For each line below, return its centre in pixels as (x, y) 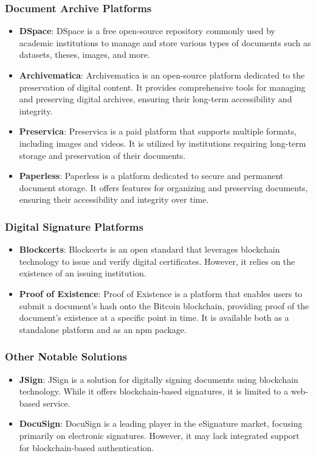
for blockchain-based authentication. (87, 447)
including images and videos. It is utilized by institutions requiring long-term (163, 143)
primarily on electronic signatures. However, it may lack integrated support (159, 435)
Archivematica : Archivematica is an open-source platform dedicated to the (162, 75)
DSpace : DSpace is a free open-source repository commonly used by (147, 31)
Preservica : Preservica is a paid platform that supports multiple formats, (158, 131)
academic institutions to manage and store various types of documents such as (165, 42)
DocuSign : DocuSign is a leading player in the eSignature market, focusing (161, 423)
